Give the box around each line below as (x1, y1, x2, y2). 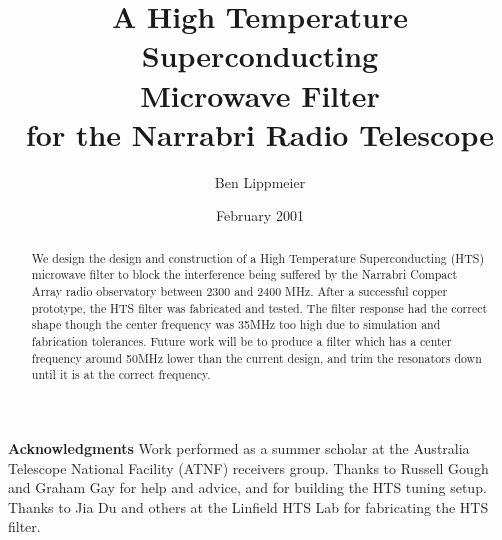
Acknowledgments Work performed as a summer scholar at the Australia (8, 437, 470, 458)
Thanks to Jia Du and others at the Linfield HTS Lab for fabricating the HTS (8, 496, 489, 517)
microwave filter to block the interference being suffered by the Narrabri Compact (31, 266, 458, 283)
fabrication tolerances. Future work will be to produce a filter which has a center (31, 332, 452, 349)
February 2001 (216, 205, 304, 226)
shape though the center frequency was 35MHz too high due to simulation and (31, 316, 441, 333)
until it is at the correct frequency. (31, 366, 211, 383)
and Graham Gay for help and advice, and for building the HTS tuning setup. (8, 477, 487, 498)
